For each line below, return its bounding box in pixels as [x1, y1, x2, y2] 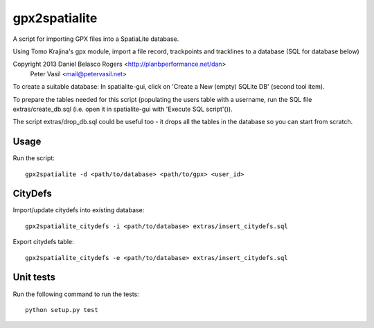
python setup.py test [25, 306, 98, 313]
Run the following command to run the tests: [12, 290, 140, 298]
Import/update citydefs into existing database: [12, 206, 145, 214]
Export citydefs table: [12, 238, 74, 246]
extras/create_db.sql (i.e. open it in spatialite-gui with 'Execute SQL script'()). [12, 105, 233, 113]
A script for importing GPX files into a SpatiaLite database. [12, 35, 179, 43]
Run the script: [12, 154, 55, 162]
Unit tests [12, 271, 55, 284]
